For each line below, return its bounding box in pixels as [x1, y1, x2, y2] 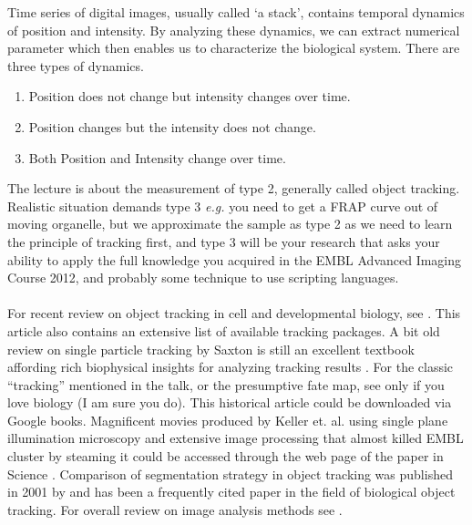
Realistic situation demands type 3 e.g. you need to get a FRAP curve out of [7, 196, 438, 215]
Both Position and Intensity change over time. [28, 148, 286, 167]
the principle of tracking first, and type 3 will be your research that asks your [7, 232, 440, 251]
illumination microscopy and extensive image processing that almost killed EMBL [7, 428, 464, 448]
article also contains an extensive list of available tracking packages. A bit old [7, 321, 440, 340]
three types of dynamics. [7, 56, 144, 75]
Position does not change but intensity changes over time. [28, 87, 351, 106]
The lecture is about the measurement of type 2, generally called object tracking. [7, 179, 460, 198]
